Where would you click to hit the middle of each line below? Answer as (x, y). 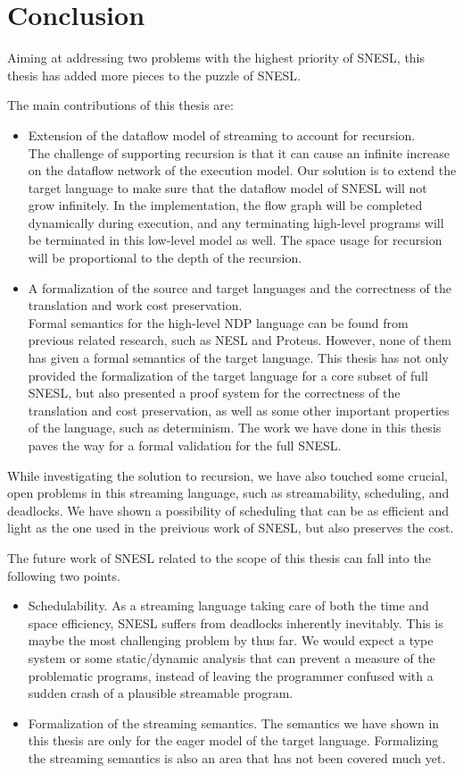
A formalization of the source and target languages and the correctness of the (240, 287)
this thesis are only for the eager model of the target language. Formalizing (233, 740)
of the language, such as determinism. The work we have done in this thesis (235, 428)
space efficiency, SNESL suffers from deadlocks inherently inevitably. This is (236, 622)
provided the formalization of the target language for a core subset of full (228, 375)
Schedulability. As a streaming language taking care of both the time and (228, 605)
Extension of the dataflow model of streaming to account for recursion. (222, 134)
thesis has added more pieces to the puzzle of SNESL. (154, 75)
